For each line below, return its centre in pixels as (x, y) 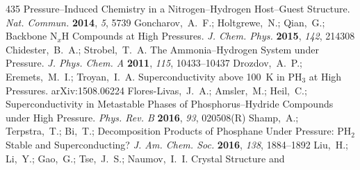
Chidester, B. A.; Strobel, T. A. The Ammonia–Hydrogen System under (162, 49)
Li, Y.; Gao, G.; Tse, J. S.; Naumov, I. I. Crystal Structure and (145, 158)
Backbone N (32, 36)
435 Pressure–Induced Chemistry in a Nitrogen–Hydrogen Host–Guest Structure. (178, 8)
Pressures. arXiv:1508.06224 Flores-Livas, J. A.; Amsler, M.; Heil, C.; (156, 90)
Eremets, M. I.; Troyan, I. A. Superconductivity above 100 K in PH (154, 76)
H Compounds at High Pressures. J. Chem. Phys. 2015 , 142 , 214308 (208, 36)
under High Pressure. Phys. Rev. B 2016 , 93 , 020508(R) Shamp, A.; (152, 117)
